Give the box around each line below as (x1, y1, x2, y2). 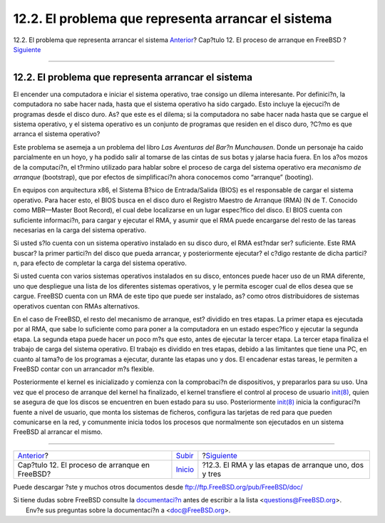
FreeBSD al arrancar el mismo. (13, 428, 103, 436)
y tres (202, 469, 221, 479)
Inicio (175, 464, 195, 474)
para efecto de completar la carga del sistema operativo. (20, 259, 187, 267)
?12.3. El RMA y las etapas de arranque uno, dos (202, 460, 364, 470)
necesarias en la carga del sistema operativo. (13, 225, 146, 234)
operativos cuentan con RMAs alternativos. (13, 301, 140, 310)
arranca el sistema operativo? (13, 130, 101, 138)
